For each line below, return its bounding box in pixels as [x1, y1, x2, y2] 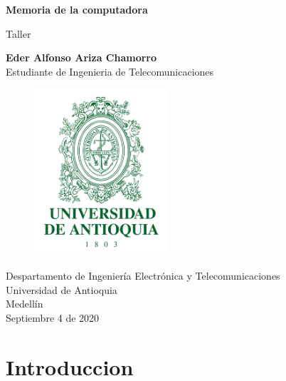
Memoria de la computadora [6, 2, 148, 16]
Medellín [6, 296, 43, 311]
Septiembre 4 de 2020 [6, 310, 100, 325]
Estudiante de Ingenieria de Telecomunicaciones [6, 63, 214, 78]
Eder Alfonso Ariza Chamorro [6, 50, 157, 65]
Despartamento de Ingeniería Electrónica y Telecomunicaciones [6, 268, 280, 283]
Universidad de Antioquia [6, 282, 117, 297]
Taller [6, 26, 31, 41]
